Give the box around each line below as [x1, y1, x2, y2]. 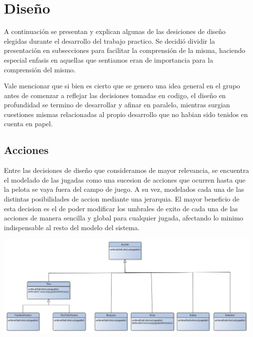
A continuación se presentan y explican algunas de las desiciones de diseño [4, 26, 226, 36]
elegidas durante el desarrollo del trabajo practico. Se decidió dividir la [4, 35, 215, 46]
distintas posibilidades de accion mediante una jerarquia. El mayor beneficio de [4, 194, 240, 204]
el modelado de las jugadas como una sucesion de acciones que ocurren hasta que [4, 174, 246, 185]
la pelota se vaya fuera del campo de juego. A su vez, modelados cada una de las [4, 184, 244, 194]
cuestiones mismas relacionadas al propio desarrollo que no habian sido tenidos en [4, 109, 248, 119]
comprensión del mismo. [4, 64, 76, 74]
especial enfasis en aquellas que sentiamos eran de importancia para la [4, 54, 213, 65]
